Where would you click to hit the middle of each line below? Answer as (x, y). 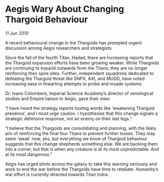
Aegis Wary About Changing (65, 9)
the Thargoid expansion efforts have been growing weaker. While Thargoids (82, 63)
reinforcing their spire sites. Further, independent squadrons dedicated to (80, 73)
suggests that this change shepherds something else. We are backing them (82, 144)
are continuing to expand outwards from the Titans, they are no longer (76, 68)
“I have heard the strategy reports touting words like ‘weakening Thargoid (80, 108)
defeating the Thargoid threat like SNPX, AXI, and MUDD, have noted (75, 78)
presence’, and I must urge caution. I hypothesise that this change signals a (82, 113)
